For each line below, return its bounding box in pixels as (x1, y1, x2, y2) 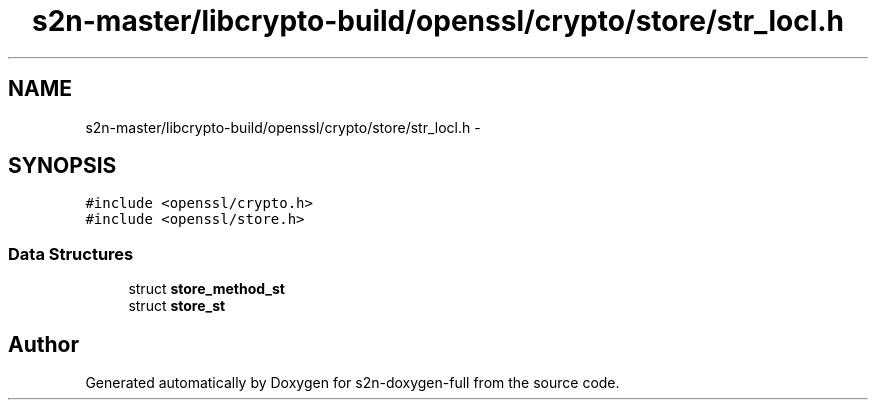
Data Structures (8, 243, 134, 264)
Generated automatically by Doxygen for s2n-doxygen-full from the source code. (85, 374, 620, 392)
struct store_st (128, 297, 226, 315)
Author (8, 331, 79, 357)
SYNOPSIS (8, 153, 117, 179)
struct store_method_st (128, 280, 285, 298)
